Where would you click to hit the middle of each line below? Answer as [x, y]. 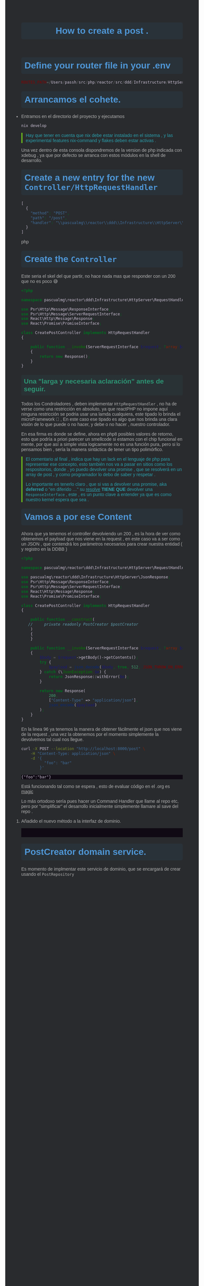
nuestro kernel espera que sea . [57, 499]
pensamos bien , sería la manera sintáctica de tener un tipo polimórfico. [92, 449]
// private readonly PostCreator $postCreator [83, 624]
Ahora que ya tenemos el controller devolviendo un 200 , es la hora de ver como [101, 534]
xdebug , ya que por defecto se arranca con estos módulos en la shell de [94, 155]
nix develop [34, 126]
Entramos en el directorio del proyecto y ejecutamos [73, 117]
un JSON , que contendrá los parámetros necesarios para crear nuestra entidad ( [102, 544]
